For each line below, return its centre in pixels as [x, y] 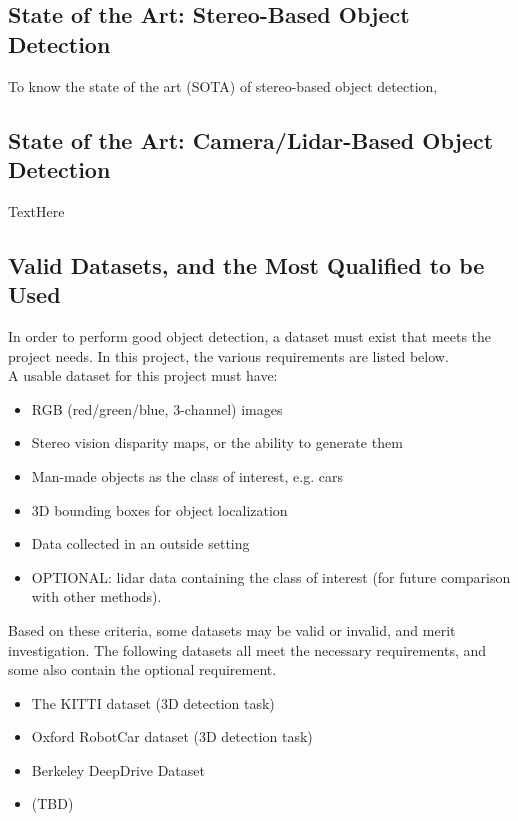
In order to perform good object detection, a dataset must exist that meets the [250, 335]
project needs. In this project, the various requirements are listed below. [228, 355]
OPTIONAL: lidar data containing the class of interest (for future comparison [271, 576]
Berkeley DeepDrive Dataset [118, 769]
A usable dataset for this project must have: [143, 375]
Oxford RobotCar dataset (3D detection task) [172, 736]
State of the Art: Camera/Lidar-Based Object [251, 139]
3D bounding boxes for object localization [159, 509]
